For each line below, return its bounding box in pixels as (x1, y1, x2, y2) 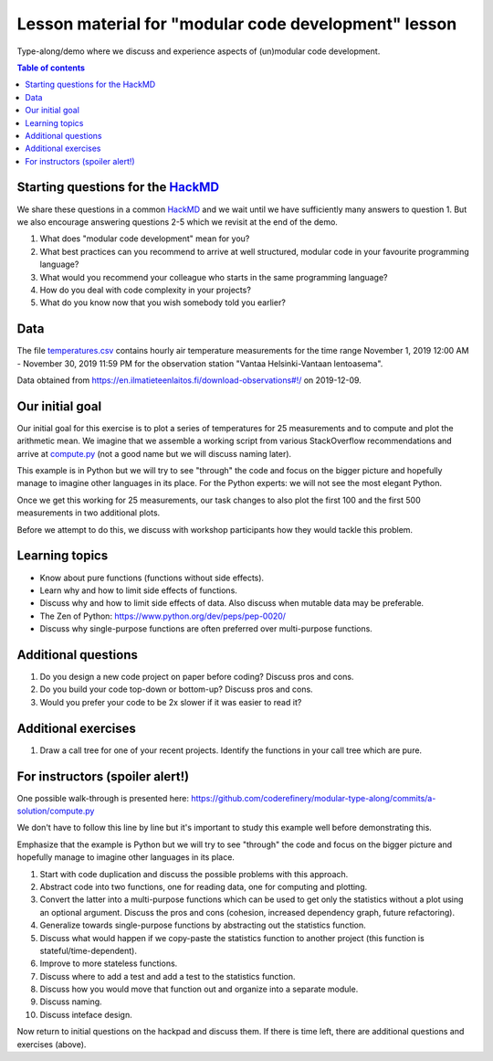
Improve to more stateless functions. (39, 958, 178, 969)
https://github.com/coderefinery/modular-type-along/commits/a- (190, 792, 436, 803)
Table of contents (16, 62, 86, 73)
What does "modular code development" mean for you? (39, 233, 250, 244)
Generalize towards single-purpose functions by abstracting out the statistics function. (39, 919, 367, 931)
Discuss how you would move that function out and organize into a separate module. (39, 983, 359, 995)
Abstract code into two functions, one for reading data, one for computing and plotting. (39, 881, 368, 892)
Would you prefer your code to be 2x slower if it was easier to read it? (39, 696, 302, 707)
